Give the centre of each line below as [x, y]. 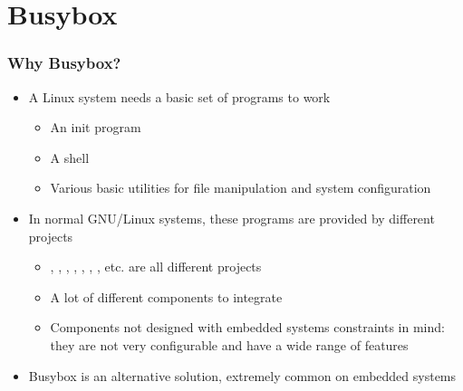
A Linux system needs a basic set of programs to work [179, 96]
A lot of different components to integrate [166, 296]
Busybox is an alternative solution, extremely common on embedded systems [242, 375]
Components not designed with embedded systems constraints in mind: [247, 327]
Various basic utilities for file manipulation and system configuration [241, 188]
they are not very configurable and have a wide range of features [229, 344]
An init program [96, 127]
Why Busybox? [64, 63]
